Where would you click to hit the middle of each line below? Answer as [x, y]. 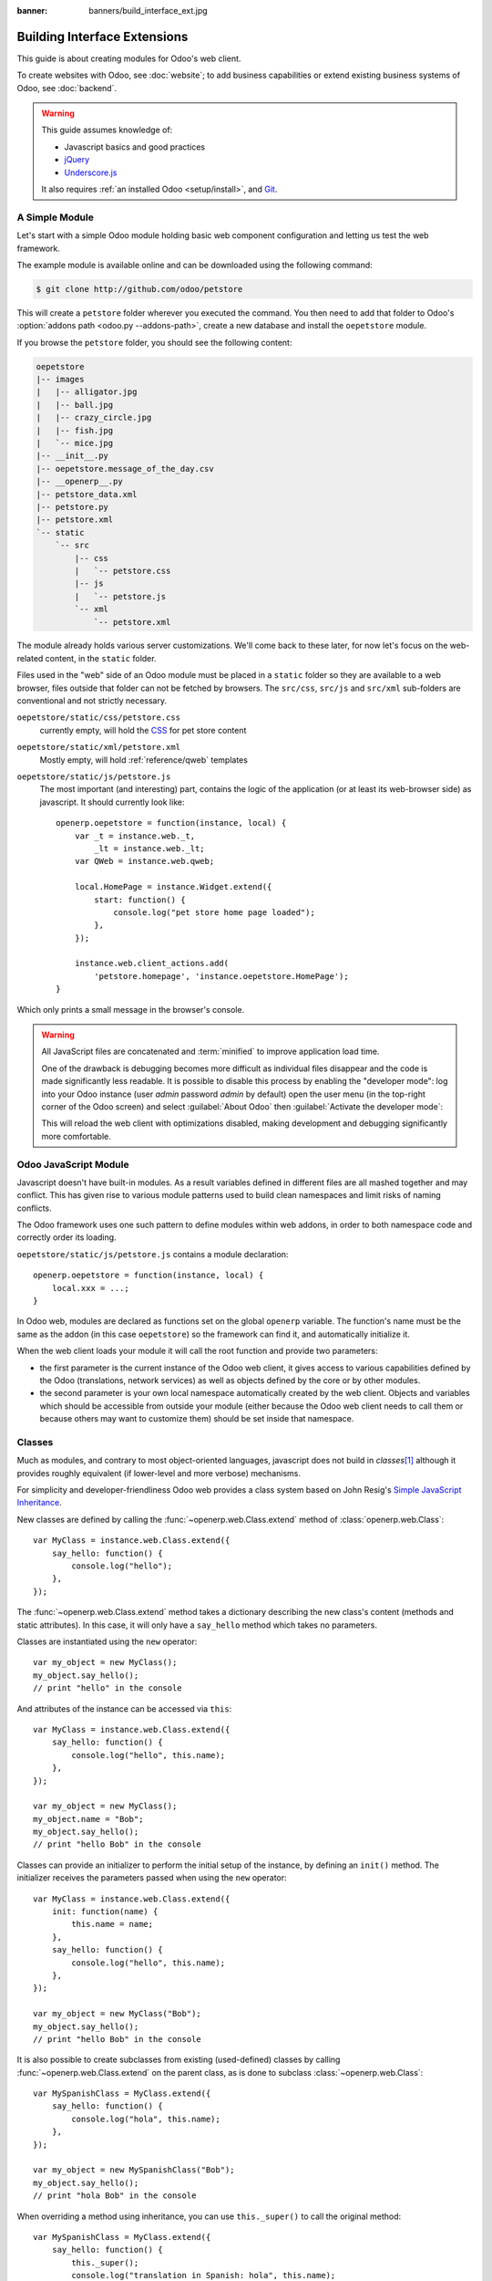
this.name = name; [113, 1924]
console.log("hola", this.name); [146, 2119]
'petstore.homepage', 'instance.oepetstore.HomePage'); [222, 976]
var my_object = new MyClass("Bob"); [118, 2014]
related [30, 658]
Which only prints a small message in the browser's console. [131, 1009]
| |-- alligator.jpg [87, 392]
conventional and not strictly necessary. [92, 701]
